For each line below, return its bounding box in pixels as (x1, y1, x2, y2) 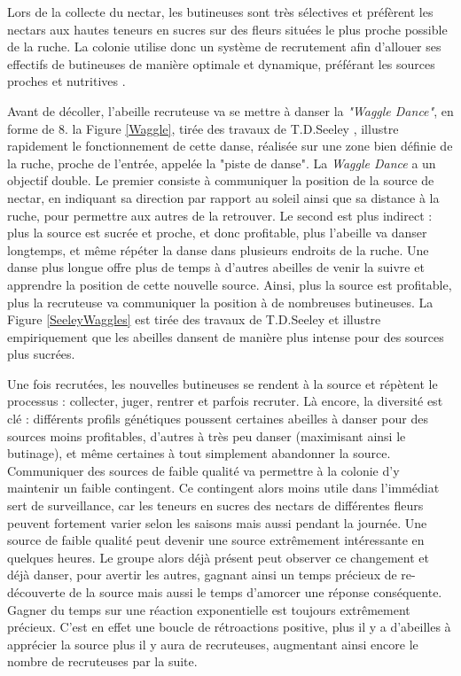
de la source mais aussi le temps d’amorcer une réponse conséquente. (69, 583, 442, 601)
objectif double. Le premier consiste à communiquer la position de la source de (7, 171, 434, 190)
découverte (7, 583, 66, 601)
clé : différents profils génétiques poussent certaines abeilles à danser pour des (7, 409, 428, 428)
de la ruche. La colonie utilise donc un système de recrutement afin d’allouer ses (7, 37, 441, 56)
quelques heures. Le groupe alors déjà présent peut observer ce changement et (7, 548, 429, 566)
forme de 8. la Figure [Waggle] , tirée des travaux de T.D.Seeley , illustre (7, 119, 399, 137)
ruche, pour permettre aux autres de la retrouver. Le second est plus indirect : (7, 206, 433, 224)
